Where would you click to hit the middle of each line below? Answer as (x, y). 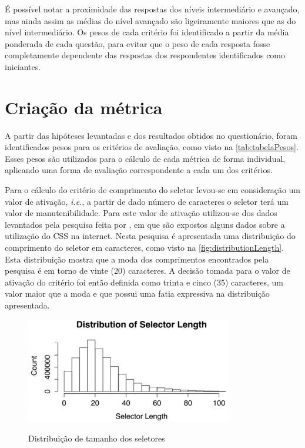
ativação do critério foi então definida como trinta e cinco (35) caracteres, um (144, 282)
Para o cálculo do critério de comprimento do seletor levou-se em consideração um (153, 190)
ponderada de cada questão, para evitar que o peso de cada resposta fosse (138, 43)
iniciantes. (23, 66)
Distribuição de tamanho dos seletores (97, 438)
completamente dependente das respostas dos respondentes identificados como (145, 55)
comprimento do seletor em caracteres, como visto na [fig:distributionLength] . (145, 248)
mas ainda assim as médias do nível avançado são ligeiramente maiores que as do (150, 20)
